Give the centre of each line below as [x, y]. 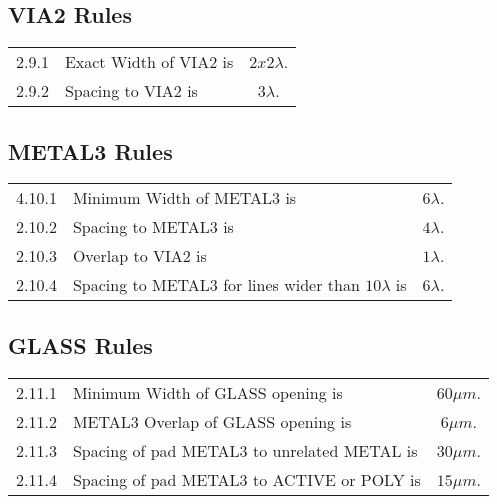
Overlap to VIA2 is [139, 256]
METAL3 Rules [90, 150]
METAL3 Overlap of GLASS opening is [212, 421]
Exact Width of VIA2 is [149, 62]
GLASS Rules [80, 344]
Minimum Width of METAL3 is [184, 198]
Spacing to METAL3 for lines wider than [216, 285]
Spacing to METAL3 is [153, 227]
